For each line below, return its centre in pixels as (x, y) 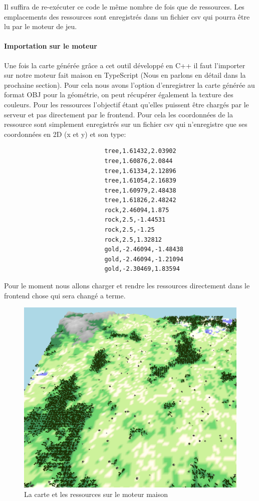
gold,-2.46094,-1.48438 (144, 249)
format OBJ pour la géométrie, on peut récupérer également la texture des (119, 95)
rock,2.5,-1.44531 (135, 220)
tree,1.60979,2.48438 (140, 190)
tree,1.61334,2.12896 (140, 171)
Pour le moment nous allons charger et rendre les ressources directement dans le (127, 286)
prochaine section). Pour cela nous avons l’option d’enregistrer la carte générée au (129, 85)
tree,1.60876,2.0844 (139, 161)
